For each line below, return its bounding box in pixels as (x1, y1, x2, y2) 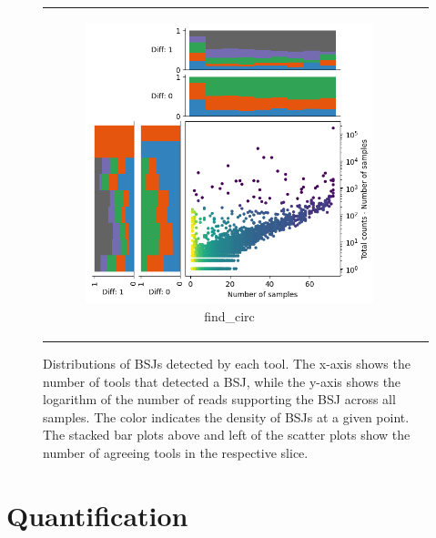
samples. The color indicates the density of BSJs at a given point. (43, 407, 410, 426)
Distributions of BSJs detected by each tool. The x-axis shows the (43, 354, 411, 373)
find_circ (204, 306, 255, 325)
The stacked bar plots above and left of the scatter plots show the (43, 425, 411, 444)
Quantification (6, 496, 188, 533)
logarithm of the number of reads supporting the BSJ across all (43, 390, 396, 409)
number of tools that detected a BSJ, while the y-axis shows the (43, 371, 401, 391)
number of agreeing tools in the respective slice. (43, 443, 309, 462)
